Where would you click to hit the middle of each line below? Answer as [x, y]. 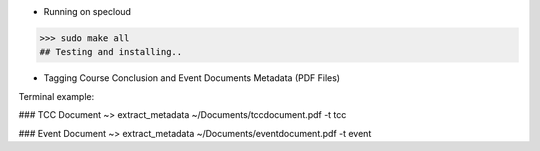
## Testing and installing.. [111, 52]
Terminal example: [56, 96]
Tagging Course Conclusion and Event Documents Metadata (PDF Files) [191, 78]
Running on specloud [87, 11]
